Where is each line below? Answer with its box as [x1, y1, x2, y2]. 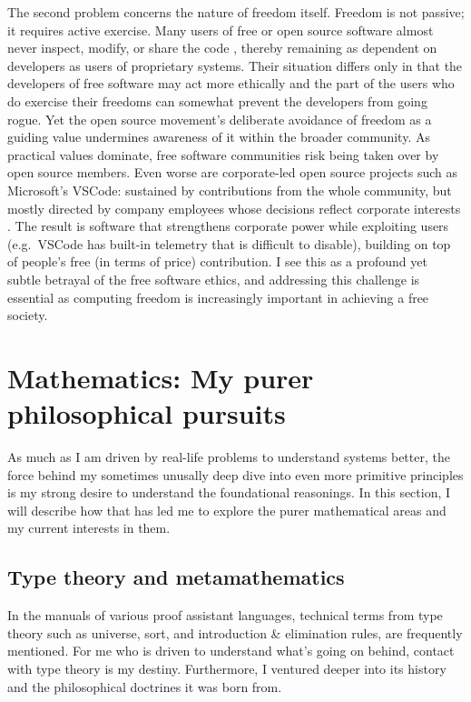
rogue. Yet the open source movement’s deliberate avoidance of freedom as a [7, 109, 432, 128]
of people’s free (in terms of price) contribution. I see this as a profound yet [7, 252, 427, 271]
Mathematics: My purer [7, 358, 314, 396]
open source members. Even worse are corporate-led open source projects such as [7, 163, 458, 182]
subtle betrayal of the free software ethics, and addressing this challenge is [7, 269, 420, 288]
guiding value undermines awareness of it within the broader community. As [7, 127, 430, 146]
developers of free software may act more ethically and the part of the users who [7, 74, 455, 93]
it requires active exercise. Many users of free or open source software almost [7, 20, 434, 39]
